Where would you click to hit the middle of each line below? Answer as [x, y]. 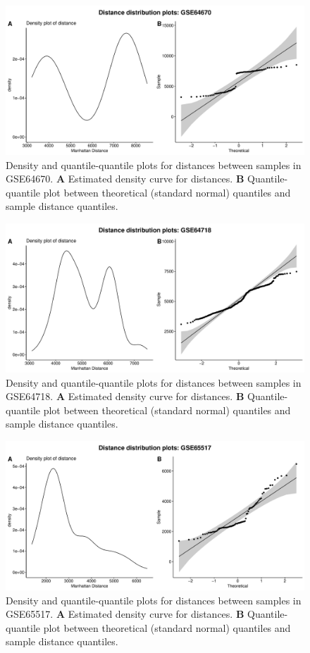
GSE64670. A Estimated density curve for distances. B [125, 179]
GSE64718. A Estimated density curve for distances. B [125, 396]
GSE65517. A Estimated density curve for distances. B [125, 614]
